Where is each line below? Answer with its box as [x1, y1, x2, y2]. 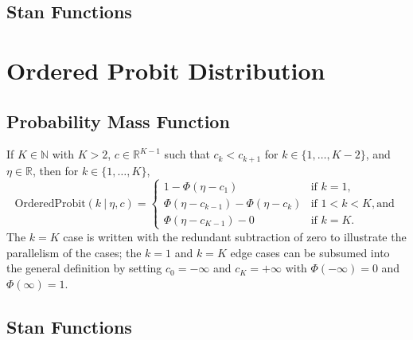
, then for [33, 162, 79, 178]
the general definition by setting [6, 260, 162, 276]
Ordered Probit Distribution [6, 53, 325, 86]
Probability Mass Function [6, 108, 230, 133]
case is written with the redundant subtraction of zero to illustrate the [63, 228, 407, 244]
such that [164, 146, 210, 162]
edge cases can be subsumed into [230, 244, 390, 260]
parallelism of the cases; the [6, 244, 142, 260]
